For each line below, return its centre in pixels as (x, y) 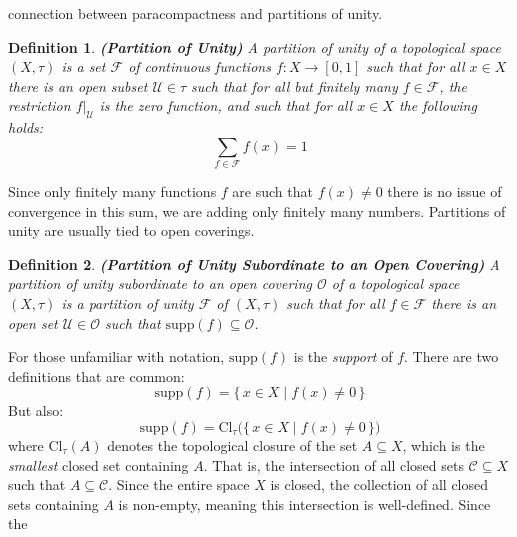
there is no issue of (444, 191)
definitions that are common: (96, 375)
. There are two (451, 356)
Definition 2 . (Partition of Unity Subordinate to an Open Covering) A (254, 263)
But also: (36, 410)
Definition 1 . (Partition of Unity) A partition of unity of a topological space (254, 46)
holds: (26, 127)
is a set (83, 66)
